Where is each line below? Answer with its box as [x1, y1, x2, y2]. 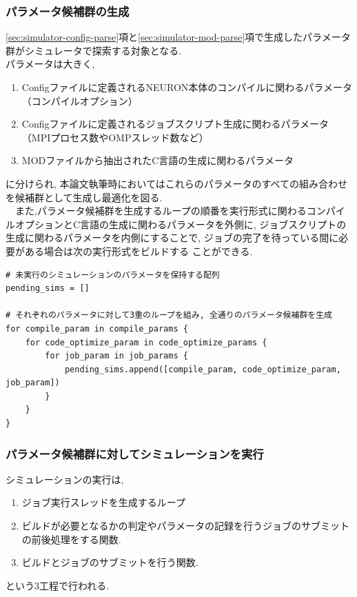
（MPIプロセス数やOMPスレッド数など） [21, 130, 209, 144]
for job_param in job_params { [45, 351, 188, 361]
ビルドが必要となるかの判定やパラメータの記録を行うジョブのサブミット [21, 518, 349, 533]
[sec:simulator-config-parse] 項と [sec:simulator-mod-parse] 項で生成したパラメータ [6, 30, 351, 44]
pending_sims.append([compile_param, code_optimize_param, [64, 364, 341, 374]
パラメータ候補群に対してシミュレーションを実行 [6, 445, 264, 462]
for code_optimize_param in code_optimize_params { [25, 337, 267, 347]
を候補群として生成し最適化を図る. [6, 190, 163, 204]
